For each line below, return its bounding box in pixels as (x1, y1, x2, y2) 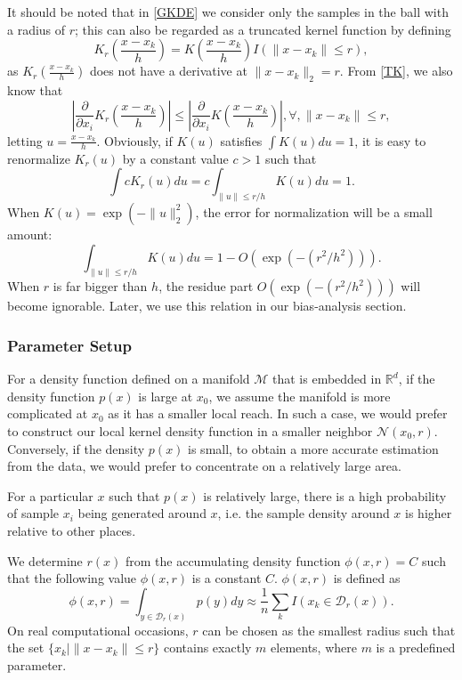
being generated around (77, 504, 207, 522)
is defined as (333, 569, 401, 587)
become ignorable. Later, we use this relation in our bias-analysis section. (7, 296, 407, 315)
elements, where (271, 638, 357, 657)
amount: (7, 224, 53, 243)
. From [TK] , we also (339, 61, 453, 80)
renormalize (7, 149, 70, 167)
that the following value (7, 569, 137, 587)
